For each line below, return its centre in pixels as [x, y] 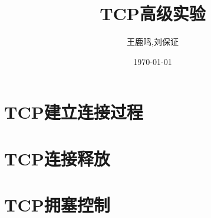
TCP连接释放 [57, 158]
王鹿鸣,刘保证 [153, 42]
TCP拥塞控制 [57, 205]
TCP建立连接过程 [74, 112]
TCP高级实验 [153, 13]
